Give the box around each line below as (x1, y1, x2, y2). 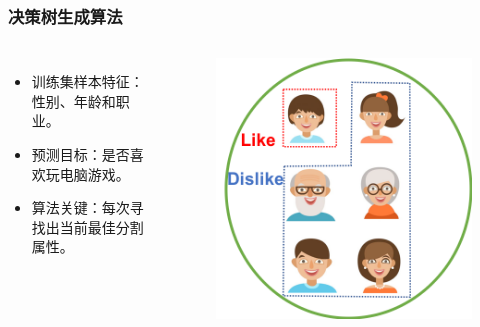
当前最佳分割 (59, 216, 144, 237)
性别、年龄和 (31, 90, 116, 111)
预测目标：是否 (31, 144, 130, 164)
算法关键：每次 (31, 197, 130, 218)
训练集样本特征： (31, 71, 144, 92)
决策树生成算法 (8, 3, 123, 28)
